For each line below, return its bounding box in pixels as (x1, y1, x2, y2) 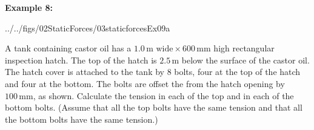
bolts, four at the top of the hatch (174, 65, 301, 78)
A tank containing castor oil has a (5, 42, 132, 54)
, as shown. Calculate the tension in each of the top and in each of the (33, 89, 294, 102)
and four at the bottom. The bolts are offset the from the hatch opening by (5, 77, 285, 89)
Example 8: (5, 1, 53, 13)
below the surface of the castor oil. (181, 53, 310, 66)
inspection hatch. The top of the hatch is (5, 53, 157, 66)
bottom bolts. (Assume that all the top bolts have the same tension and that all (5, 101, 302, 114)
